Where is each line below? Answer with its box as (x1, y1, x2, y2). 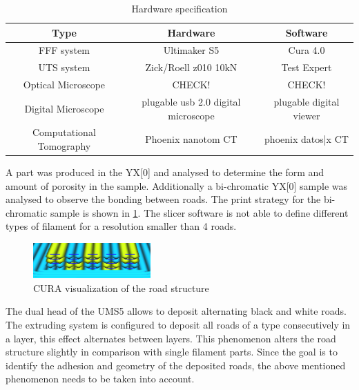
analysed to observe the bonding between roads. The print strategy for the (6, 192, 321, 206)
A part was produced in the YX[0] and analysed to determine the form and (6, 165, 324, 179)
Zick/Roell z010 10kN (145, 60, 237, 75)
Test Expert (281, 60, 332, 75)
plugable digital (273, 94, 340, 108)
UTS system (38, 60, 90, 75)
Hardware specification (131, 1, 228, 15)
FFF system (38, 43, 90, 57)
